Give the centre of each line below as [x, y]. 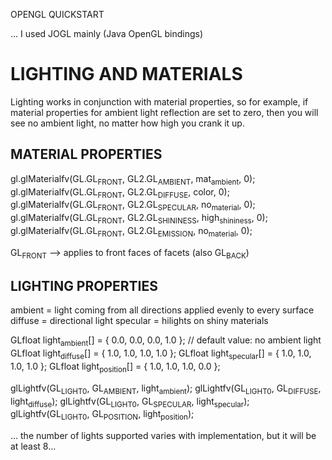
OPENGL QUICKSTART [57, 14]
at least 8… [33, 446]
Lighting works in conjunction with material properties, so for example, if [159, 101]
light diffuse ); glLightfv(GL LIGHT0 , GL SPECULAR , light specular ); [130, 402]
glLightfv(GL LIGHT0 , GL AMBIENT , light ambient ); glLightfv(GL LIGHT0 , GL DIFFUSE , [166, 389]
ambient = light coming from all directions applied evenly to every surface [162, 310]
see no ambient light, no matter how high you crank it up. [127, 123]
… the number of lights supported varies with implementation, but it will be [163, 436]
